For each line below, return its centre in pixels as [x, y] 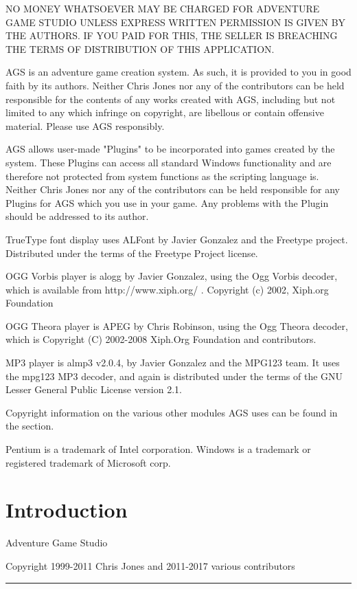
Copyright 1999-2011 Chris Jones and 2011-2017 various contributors [150, 565]
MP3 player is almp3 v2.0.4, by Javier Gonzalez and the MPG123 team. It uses [173, 363]
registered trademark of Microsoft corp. [88, 462]
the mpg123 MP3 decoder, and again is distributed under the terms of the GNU [174, 376]
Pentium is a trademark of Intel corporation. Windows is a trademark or [158, 449]
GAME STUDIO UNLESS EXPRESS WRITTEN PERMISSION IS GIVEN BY [176, 22]
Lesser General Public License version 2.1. [94, 389]
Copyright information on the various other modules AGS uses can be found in [172, 412]
